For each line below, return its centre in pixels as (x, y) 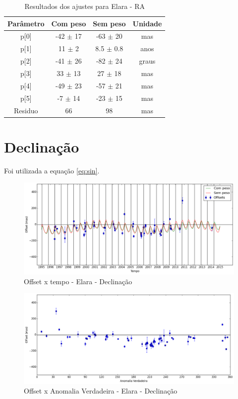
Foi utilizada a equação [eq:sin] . (52, 170)
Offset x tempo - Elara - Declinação (78, 281)
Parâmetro (26, 23)
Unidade (147, 23)
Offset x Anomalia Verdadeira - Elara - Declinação (101, 391)
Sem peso (109, 23)
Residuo (26, 110)
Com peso (69, 23)
